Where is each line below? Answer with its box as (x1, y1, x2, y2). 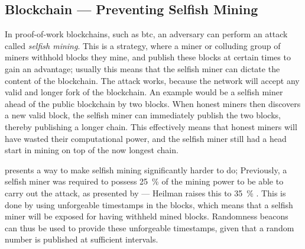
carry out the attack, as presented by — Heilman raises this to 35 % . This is (5, 186, 286, 199)
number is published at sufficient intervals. (5, 233, 158, 245)
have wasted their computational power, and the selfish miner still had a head (5, 132, 287, 144)
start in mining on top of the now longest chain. (5, 144, 179, 156)
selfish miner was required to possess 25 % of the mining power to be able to (5, 175, 284, 187)
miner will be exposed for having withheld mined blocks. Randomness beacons (5, 210, 288, 222)
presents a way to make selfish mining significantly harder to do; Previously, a (5, 163, 287, 176)
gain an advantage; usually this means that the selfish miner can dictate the (5, 62, 280, 75)
